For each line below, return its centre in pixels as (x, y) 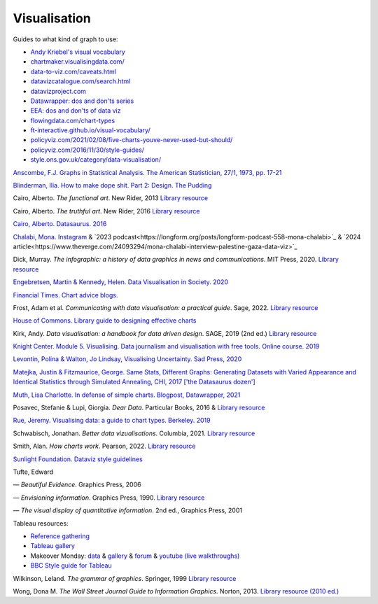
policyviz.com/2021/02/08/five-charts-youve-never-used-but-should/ (132, 140)
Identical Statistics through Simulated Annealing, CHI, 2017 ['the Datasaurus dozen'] (134, 382)
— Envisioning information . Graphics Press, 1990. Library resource (109, 498)
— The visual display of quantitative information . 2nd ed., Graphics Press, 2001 (128, 510)
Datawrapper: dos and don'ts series (82, 101)
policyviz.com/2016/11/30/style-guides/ (87, 150)
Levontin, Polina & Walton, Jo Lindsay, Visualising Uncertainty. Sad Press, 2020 (127, 359)
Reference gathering (60, 536)
